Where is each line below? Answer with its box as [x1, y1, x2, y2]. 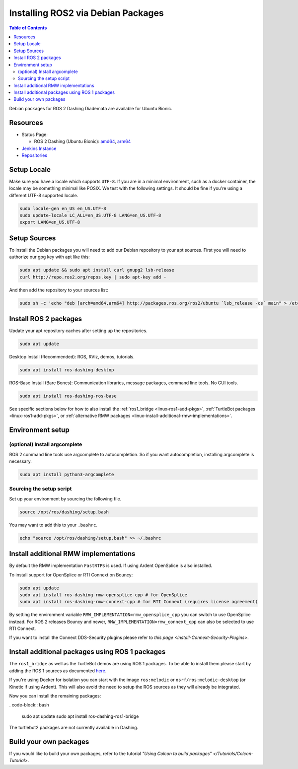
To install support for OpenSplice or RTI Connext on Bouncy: [9, 571, 133, 578]
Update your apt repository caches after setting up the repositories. [9, 328, 148, 334]
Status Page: [21, 132, 48, 138]
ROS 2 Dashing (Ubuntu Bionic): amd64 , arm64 [34, 139, 131, 144]
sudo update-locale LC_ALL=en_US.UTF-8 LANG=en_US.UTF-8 [19, 212, 161, 218]
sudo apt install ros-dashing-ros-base [19, 393, 117, 399]
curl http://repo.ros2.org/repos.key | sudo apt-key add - [19, 274, 166, 280]
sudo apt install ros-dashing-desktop [19, 367, 114, 373]
